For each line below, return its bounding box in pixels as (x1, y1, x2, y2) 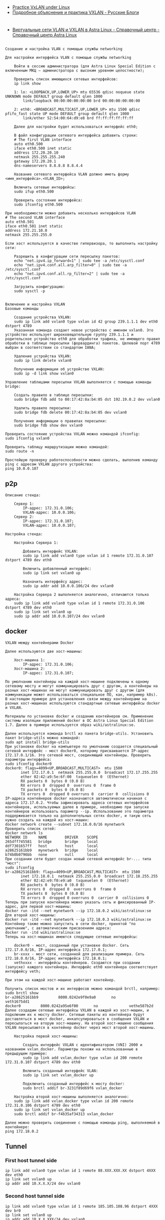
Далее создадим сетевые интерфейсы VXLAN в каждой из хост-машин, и (5, 1008, 149, 1012)
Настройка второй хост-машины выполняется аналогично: (14, 1094, 129, 1099)
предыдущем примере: (5, 1051, 48, 1056)
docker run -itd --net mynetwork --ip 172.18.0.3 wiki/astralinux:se (5, 917, 152, 922)
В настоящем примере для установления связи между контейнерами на (5, 696, 147, 701)
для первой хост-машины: (20, 904, 72, 909)
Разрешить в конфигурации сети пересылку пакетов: (14, 254, 121, 259)
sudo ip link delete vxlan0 (14, 358, 72, 363)
